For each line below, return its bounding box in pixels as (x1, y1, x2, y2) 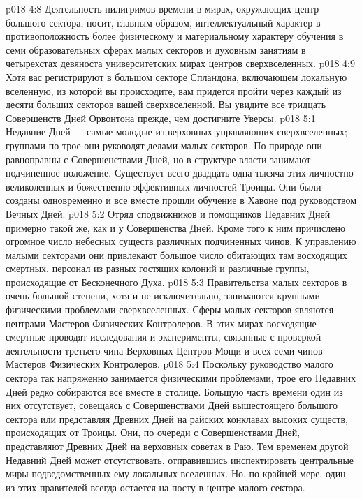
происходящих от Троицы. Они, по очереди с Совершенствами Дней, (6, 425, 301, 440)
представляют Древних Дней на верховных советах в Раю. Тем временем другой (6, 439, 349, 453)
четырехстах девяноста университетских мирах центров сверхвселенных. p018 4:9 (6, 56, 355, 70)
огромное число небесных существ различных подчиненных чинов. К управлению (6, 234, 356, 248)
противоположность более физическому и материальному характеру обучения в (6, 29, 344, 43)
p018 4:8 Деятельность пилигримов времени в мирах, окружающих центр (6, 1, 319, 15)
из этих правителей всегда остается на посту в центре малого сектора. (6, 479, 305, 494)
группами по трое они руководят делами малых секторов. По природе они (6, 137, 322, 152)
